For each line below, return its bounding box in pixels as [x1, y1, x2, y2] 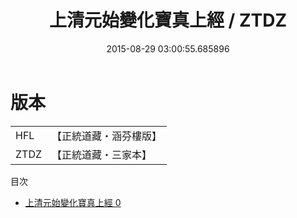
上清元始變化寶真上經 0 [24, 196, 122, 208]
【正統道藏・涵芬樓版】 [51, 129, 163, 143]
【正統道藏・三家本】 [51, 147, 153, 161]
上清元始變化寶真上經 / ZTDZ [48, 9, 288, 32]
